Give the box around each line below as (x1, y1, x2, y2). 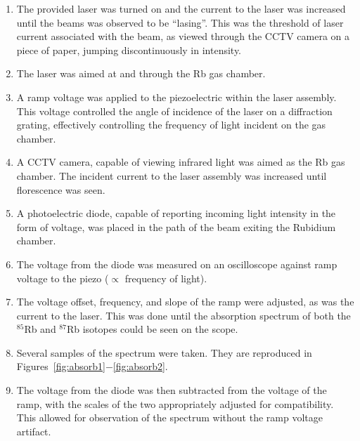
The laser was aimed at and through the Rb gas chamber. (16, 66, 266, 81)
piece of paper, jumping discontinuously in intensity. (16, 42, 242, 57)
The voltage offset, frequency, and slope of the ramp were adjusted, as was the (16, 294, 354, 309)
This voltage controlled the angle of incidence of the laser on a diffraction (16, 103, 333, 118)
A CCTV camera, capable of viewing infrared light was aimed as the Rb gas (16, 154, 345, 169)
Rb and (24, 322, 56, 336)
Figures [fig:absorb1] (16, 359, 105, 374)
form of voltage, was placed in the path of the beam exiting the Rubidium (16, 219, 336, 234)
